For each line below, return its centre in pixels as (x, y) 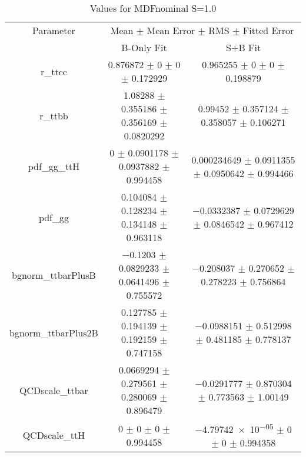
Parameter (54, 30)
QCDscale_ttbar (54, 390)
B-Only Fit (144, 47)
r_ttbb (54, 115)
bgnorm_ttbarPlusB (54, 275)
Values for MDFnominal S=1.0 (153, 8)
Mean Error (171, 30)
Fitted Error (268, 30)
